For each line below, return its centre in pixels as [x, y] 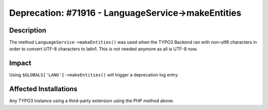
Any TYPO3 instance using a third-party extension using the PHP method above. [92, 101]
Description [28, 30]
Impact [20, 63]
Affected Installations [43, 89]
